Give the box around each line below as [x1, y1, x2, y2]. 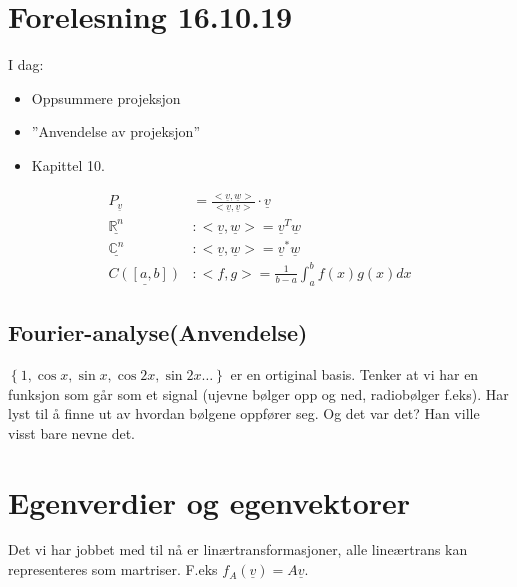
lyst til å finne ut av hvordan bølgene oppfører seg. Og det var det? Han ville [8, 403, 480, 424]
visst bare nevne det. [8, 422, 135, 443]
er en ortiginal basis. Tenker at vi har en [230, 363, 479, 384]
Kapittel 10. [31, 154, 105, 175]
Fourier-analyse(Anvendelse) [8, 317, 308, 348]
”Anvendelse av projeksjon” [31, 121, 200, 142]
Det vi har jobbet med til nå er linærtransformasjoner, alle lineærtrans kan [8, 539, 468, 560]
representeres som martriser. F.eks [8, 559, 218, 580]
